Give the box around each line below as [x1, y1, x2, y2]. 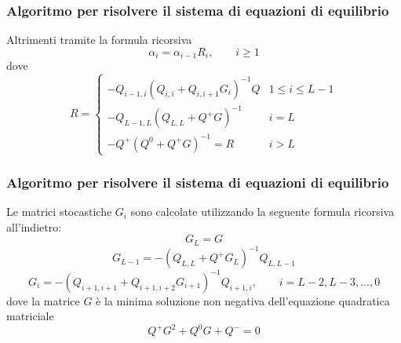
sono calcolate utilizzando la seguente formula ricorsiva [130, 203, 395, 220]
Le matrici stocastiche [6, 203, 112, 220]
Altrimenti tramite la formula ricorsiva [6, 31, 192, 48]
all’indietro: [6, 218, 62, 235]
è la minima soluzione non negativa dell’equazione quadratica [96, 292, 390, 308]
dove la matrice [6, 292, 80, 308]
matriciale [6, 308, 54, 324]
